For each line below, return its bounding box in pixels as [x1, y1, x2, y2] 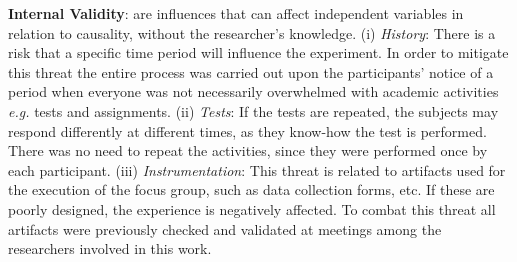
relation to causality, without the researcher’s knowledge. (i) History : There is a [8, 22, 496, 43]
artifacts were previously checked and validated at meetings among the [8, 218, 442, 239]
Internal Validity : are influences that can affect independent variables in [8, 3, 464, 23]
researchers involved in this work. [8, 238, 212, 259]
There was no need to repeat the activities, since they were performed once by [8, 140, 488, 161]
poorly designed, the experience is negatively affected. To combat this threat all [8, 198, 496, 219]
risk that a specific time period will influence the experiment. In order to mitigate [8, 42, 509, 63]
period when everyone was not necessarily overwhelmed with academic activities [8, 81, 499, 102]
